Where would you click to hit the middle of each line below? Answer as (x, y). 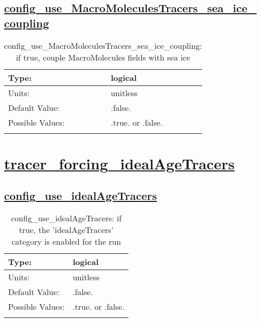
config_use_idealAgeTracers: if (66, 218)
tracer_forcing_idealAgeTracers (119, 163)
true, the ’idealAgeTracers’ (66, 230)
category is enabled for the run (66, 242)
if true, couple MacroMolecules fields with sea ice (103, 57)
